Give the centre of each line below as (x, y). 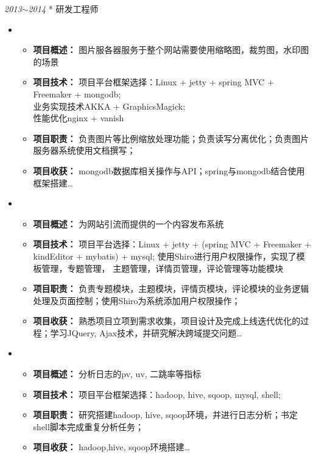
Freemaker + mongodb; (77, 94)
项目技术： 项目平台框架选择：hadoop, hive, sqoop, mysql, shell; (157, 394)
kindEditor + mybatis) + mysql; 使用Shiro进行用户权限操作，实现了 (165, 256)
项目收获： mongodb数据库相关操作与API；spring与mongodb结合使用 (169, 170)
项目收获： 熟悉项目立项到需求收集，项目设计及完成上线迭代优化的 (167, 321)
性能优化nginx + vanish (79, 118)
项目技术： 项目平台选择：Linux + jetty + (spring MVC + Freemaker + (172, 244)
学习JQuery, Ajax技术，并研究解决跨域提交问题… (146, 332)
